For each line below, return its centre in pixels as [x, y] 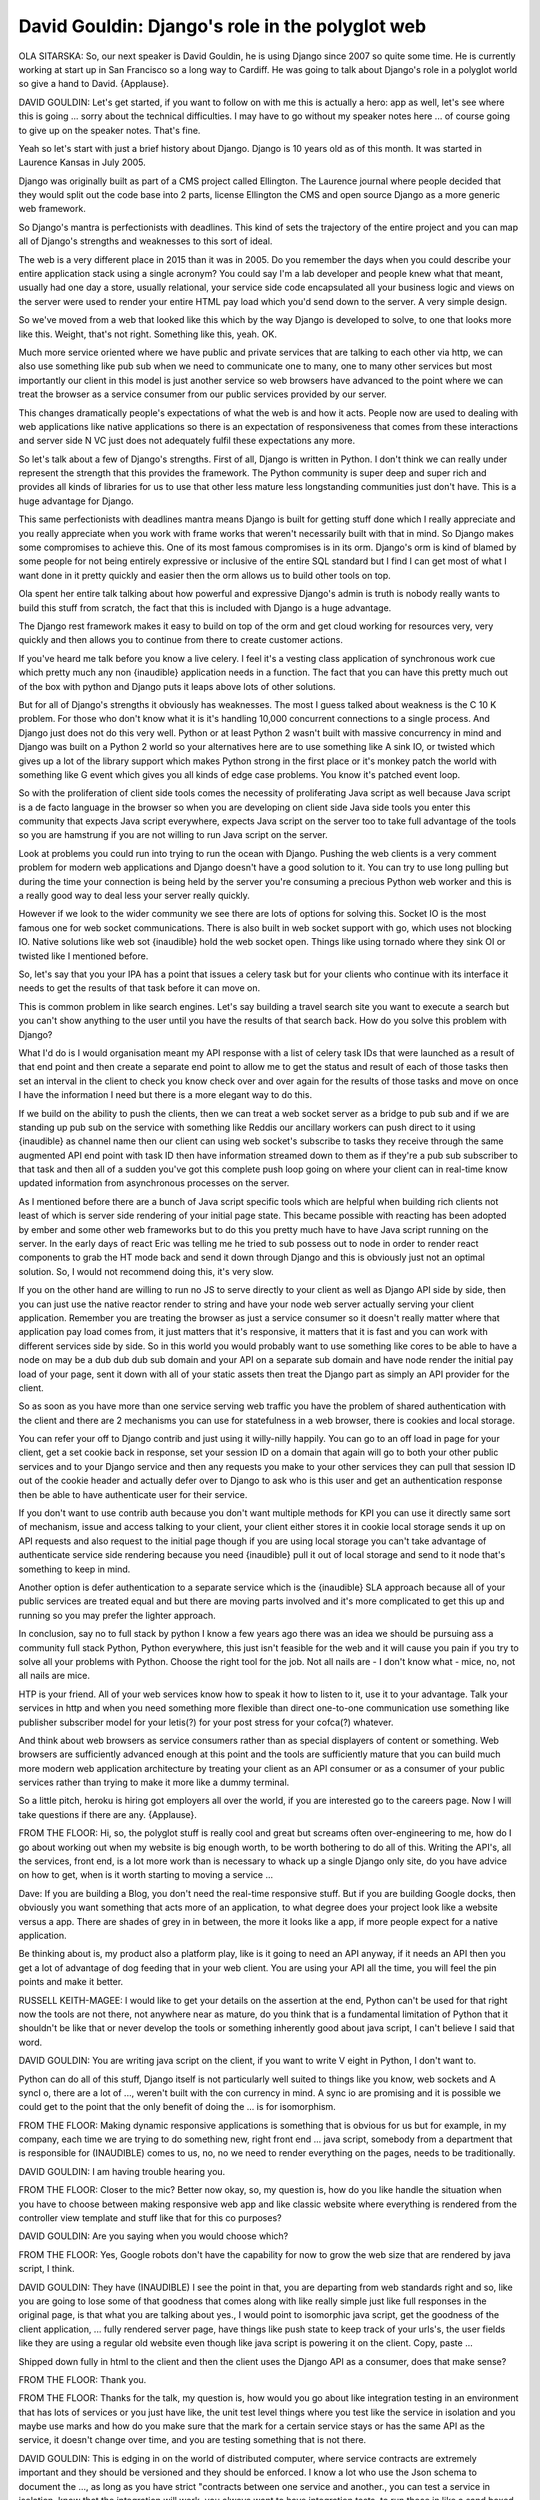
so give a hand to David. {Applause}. [94, 84]
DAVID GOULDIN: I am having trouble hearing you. [122, 2171]
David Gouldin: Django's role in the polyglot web [222, 26]
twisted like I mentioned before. [83, 956]
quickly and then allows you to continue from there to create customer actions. [181, 640]
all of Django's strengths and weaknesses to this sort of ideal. [145, 241]
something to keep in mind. [74, 1569]
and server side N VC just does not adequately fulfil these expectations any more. [186, 441]
